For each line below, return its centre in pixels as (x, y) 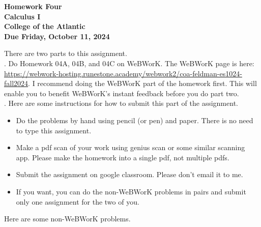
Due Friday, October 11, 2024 (57, 36)
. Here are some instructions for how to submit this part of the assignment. (121, 103)
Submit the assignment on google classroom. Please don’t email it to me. (129, 174)
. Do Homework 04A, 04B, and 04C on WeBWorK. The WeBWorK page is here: (129, 63)
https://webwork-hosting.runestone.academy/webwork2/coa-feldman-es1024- (123, 73)
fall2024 (16, 83)
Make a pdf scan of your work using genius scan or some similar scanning (130, 147)
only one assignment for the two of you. (78, 201)
